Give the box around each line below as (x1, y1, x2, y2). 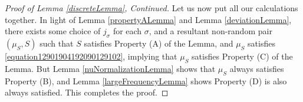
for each (113, 25, 142, 37)
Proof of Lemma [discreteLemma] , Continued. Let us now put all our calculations (5, 2, 298, 14)
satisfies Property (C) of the (192, 50, 293, 62)
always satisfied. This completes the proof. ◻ (5, 86, 169, 98)
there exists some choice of (5, 25, 101, 37)
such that (39, 37, 74, 49)
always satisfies (229, 62, 284, 74)
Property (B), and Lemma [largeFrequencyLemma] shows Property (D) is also (5, 74, 287, 87)
